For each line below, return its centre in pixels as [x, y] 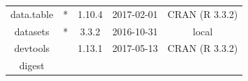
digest [32, 65]
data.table [32, 13]
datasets [32, 31]
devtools [32, 48]
